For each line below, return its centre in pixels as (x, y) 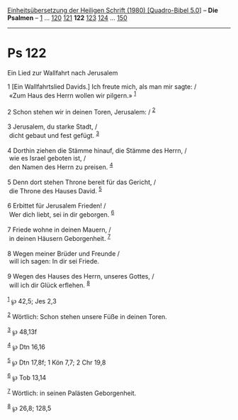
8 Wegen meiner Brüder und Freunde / (64, 253)
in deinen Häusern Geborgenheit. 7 (60, 237)
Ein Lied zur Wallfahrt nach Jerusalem (63, 72)
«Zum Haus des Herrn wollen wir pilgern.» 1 (73, 95)
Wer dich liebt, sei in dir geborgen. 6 (62, 214)
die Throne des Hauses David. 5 (56, 190)
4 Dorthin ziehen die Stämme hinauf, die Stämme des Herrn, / (97, 150)
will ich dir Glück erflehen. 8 (50, 284)
